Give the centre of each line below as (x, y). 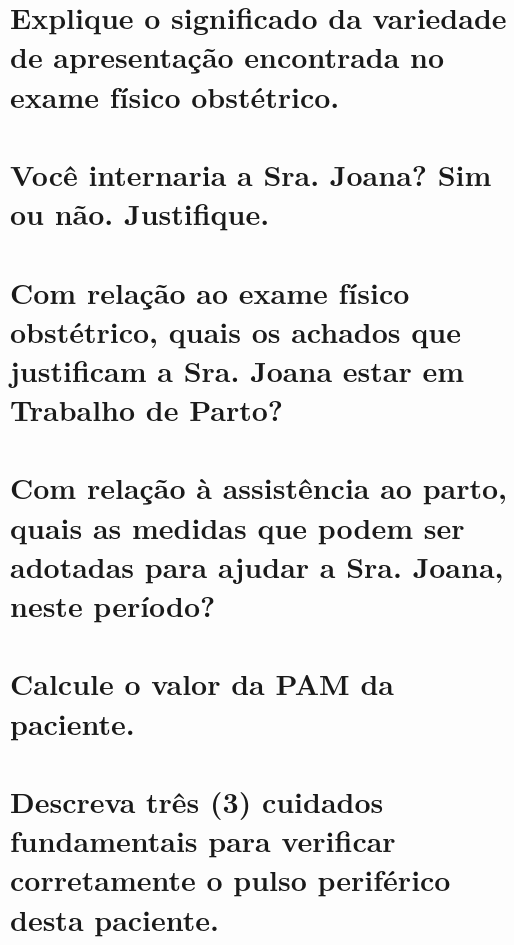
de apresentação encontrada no (227, 56)
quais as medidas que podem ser (237, 526)
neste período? (113, 605)
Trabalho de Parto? (147, 409)
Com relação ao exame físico (210, 291)
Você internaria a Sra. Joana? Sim (251, 173)
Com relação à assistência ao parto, (259, 487)
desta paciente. (114, 918)
